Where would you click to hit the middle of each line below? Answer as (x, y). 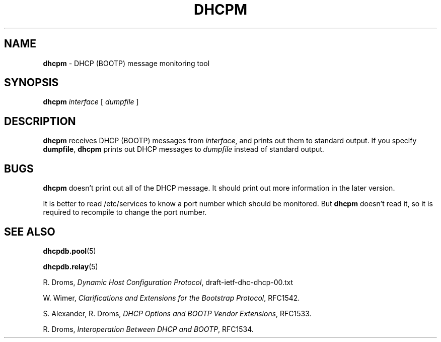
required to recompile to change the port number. (125, 212)
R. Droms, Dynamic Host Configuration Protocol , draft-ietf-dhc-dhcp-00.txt (168, 282)
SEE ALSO (30, 232)
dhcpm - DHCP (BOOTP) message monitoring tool (126, 63)
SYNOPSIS (31, 83)
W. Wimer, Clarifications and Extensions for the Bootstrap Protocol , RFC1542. (171, 298)
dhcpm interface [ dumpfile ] (91, 102)
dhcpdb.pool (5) (69, 251)
